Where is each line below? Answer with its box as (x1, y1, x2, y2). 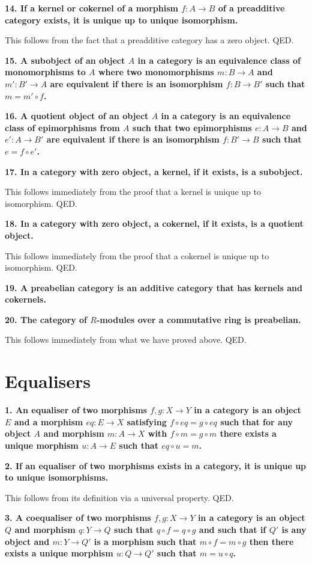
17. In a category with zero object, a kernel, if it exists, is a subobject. (5, 165, 303, 177)
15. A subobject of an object (5, 54, 125, 66)
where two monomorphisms (98, 66, 214, 78)
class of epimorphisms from (5, 121, 120, 134)
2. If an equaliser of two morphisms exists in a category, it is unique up (5, 459, 307, 472)
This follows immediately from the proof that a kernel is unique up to (5, 185, 261, 198)
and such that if (199, 523, 266, 535)
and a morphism (14, 415, 83, 428)
